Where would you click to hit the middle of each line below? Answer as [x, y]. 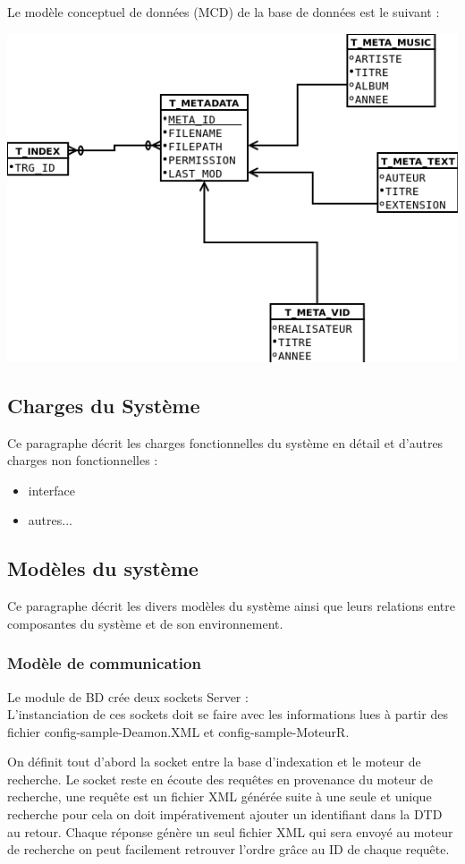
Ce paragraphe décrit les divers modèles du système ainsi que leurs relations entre [231, 606]
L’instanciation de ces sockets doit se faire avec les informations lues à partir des [228, 714]
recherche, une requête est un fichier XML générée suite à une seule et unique [220, 796]
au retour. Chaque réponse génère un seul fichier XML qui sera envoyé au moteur [230, 831]
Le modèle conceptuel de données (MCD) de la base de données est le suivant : [224, 12]
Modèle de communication [104, 663]
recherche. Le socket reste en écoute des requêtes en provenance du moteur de [220, 779]
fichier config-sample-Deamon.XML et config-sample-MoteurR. [178, 731]
